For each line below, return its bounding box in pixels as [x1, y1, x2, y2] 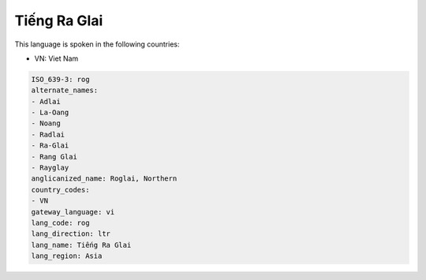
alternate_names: [31, 86, 99, 95]
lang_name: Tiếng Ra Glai [31, 241, 132, 249]
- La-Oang [31, 108, 69, 118]
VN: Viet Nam [34, 54, 79, 63]
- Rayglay [31, 163, 69, 173]
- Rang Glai [31, 152, 78, 161]
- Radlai [31, 130, 65, 139]
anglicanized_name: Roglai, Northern [31, 174, 177, 183]
